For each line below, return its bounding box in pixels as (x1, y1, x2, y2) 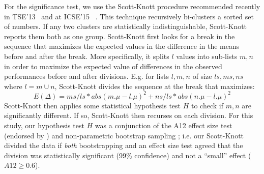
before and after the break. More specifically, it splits (4, 50, 169, 61)
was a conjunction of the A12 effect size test (95, 120, 232, 131)
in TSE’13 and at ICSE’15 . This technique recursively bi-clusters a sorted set (4, 11, 254, 21)
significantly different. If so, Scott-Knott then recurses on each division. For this (4, 110, 253, 121)
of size (192, 71, 212, 81)
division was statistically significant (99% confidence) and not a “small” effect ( (4, 150, 251, 160)
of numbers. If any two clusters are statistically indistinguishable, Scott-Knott (4, 21, 247, 32)
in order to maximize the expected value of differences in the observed (4, 61, 222, 71)
